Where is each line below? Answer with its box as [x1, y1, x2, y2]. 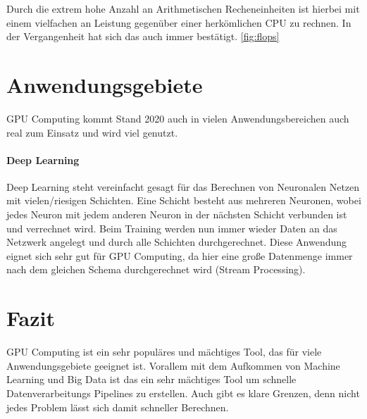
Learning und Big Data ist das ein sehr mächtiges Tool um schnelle [6, 372, 297, 387]
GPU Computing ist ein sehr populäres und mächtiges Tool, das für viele [6, 344, 322, 359]
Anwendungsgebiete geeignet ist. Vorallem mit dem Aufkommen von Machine [6, 358, 340, 373]
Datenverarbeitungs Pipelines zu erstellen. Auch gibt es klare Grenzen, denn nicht [6, 385, 360, 400]
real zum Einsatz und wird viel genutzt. [6, 125, 178, 139]
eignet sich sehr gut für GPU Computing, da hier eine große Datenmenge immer [6, 248, 353, 263]
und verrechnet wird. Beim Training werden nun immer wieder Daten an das [6, 220, 337, 235]
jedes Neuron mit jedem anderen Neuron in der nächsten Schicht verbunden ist [6, 207, 347, 222]
